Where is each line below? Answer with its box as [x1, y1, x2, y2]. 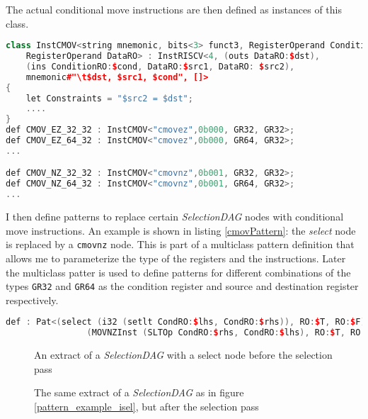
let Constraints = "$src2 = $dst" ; [25, 93, 193, 104]
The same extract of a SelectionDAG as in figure [34, 385, 244, 400]
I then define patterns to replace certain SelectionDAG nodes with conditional [6, 209, 344, 224]
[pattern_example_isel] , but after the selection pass [34, 398, 259, 413]
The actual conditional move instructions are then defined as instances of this [6, 2, 342, 16]
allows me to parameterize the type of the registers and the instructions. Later [6, 250, 346, 265]
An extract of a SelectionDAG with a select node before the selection [34, 347, 333, 362]
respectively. [6, 292, 59, 307]
